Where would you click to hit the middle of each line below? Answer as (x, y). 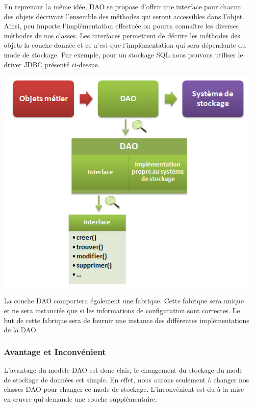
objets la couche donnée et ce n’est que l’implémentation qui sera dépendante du (125, 45)
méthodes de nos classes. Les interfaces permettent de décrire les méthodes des (122, 35)
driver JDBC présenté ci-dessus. (52, 64)
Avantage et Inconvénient (55, 351)
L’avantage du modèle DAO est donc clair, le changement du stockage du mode (123, 369)
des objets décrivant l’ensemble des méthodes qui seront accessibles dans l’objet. (124, 16)
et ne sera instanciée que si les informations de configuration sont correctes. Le (122, 310)
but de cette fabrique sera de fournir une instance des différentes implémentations (127, 320)
